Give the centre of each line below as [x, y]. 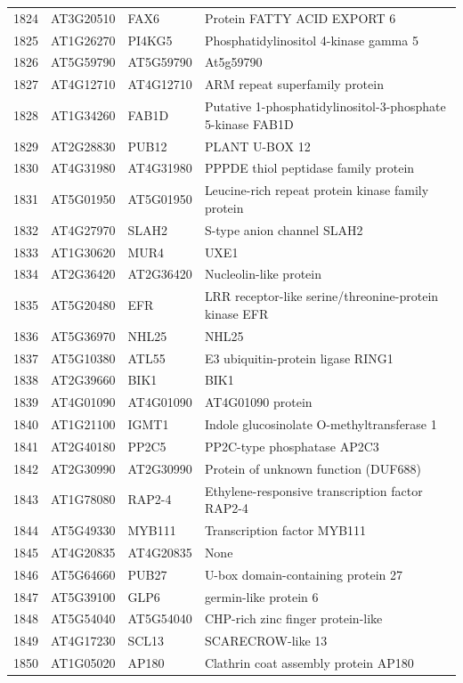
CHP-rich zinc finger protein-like [293, 618]
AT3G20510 [83, 17]
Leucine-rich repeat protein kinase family [317, 190]
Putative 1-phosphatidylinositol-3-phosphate [325, 106]
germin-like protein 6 [261, 596]
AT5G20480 [83, 305]
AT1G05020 [83, 663]
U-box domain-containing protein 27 [303, 574]
